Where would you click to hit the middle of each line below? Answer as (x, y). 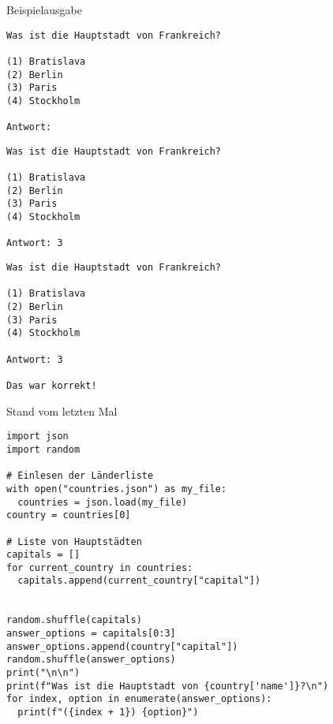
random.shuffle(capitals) (74, 620)
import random (43, 449)
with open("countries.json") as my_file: (117, 489)
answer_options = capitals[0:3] (91, 634)
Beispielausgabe (45, 9)
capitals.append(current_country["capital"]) (139, 581)
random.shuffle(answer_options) (91, 660)
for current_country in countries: (100, 567)
